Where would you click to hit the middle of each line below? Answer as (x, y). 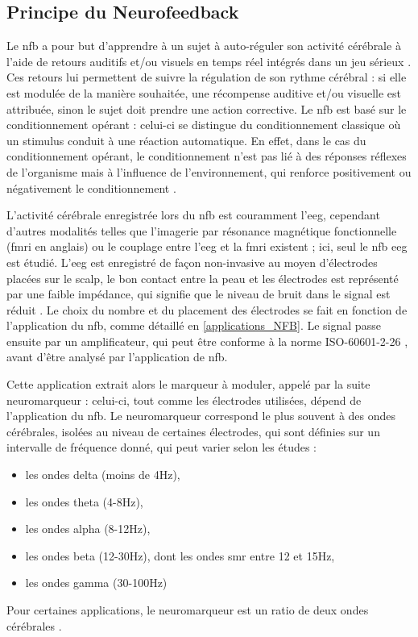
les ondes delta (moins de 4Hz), (103, 475)
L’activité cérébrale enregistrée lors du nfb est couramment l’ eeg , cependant (193, 215)
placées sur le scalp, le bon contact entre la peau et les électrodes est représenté (203, 278)
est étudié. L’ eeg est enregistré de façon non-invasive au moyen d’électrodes (192, 262)
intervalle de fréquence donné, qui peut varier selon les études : (161, 447)
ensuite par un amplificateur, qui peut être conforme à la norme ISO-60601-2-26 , (207, 341)
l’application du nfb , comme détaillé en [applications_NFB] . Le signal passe (194, 325)
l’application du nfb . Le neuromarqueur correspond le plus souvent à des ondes (201, 416)
